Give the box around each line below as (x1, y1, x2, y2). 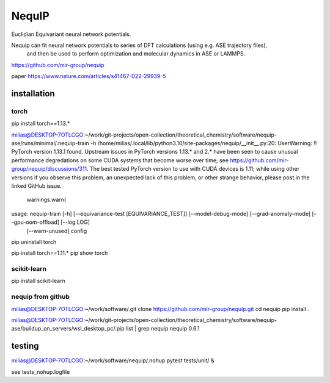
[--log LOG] (60, 218, 90, 226)
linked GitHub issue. (11, 182, 62, 189)
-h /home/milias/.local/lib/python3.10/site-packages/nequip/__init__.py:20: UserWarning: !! (90, 140, 317, 147)
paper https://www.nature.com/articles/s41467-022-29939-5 (11, 73, 166, 80)
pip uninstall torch (11, 238, 57, 245)
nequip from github (11, 293, 70, 301)
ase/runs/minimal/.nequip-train (11, 140, 90, 147)
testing (11, 341, 39, 351)
